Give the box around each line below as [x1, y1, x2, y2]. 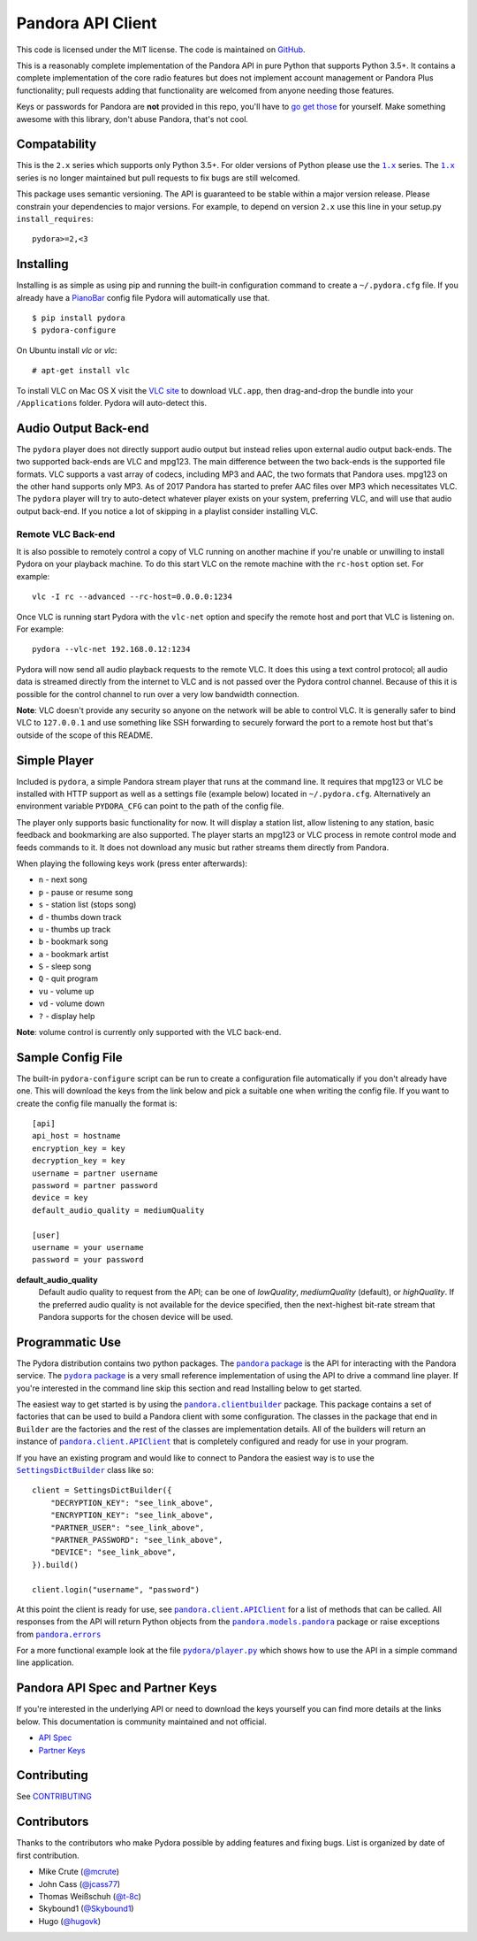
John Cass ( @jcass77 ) [38, 1878, 121, 1889]
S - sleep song [38, 961, 92, 972]
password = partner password [32, 1181, 158, 1191]
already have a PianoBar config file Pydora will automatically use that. [16, 292, 270, 303]
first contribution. [16, 1850, 79, 1860]
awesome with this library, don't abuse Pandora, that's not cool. [16, 113, 249, 124]
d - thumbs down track [38, 911, 122, 922]
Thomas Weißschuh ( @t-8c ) [38, 1891, 141, 1901]
